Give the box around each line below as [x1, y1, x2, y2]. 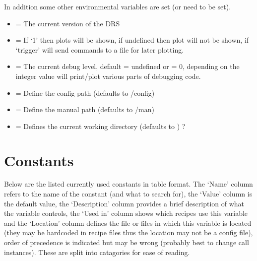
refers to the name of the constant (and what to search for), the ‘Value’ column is [4, 189, 253, 199]
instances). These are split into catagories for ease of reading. [4, 247, 190, 257]
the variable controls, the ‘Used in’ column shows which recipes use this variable [4, 208, 248, 218]
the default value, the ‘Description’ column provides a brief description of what [4, 198, 245, 208]
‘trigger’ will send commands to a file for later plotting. [15, 44, 184, 55]
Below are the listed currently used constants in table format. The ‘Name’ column [4, 179, 253, 189]
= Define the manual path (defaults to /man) [15, 104, 154, 115]
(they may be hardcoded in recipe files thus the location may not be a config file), [4, 227, 253, 238]
